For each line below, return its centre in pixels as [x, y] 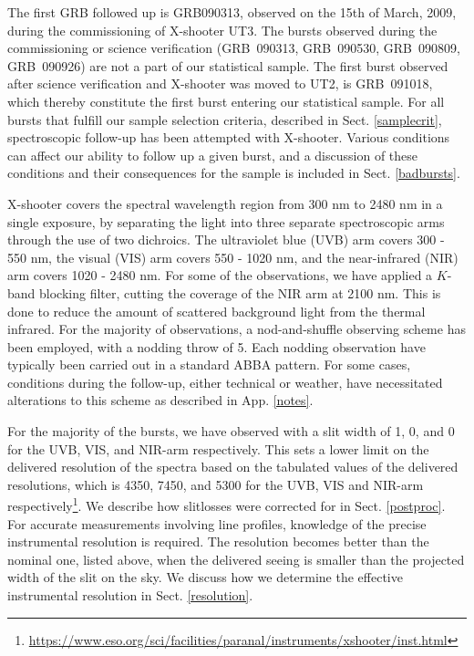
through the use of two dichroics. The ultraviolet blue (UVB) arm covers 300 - [226, 239]
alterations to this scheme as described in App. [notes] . [160, 400]
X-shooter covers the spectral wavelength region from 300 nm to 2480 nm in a [225, 203]
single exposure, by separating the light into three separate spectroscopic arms [226, 221]
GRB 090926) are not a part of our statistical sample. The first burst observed [228, 65]
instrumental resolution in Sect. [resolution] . [130, 595]
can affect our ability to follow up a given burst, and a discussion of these [213, 155]
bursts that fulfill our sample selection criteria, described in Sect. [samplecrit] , [225, 119]
